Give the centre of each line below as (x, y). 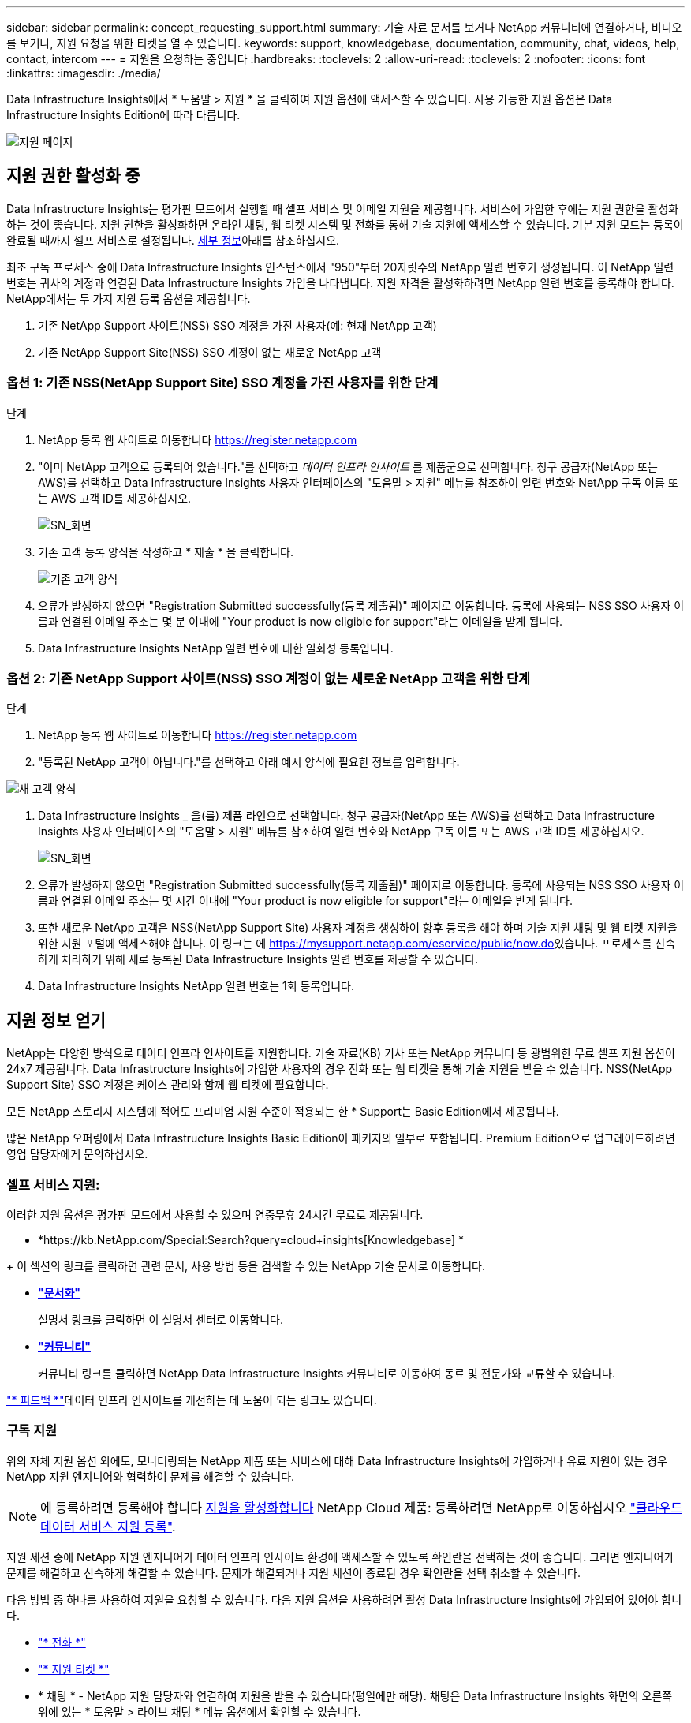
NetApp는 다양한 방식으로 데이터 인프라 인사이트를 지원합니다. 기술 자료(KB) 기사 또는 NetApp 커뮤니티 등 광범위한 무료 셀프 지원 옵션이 (341, 1053)
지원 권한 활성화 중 (73, 176)
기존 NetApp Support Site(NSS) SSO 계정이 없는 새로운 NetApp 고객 (210, 352)
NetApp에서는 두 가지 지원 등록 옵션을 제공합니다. (129, 298)
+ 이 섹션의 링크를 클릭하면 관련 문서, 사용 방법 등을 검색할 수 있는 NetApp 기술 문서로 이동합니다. (246, 1265)
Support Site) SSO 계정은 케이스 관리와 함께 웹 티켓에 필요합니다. (168, 1085)
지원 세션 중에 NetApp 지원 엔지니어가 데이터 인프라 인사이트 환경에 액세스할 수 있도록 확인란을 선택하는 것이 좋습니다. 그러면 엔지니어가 (340, 1557)
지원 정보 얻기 (56, 1020)
